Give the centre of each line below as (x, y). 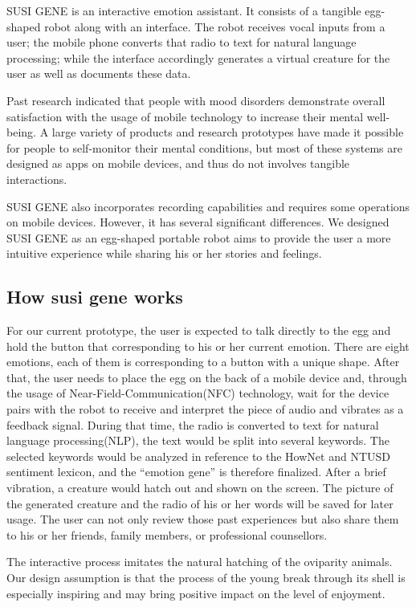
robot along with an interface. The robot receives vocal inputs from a (215, 26)
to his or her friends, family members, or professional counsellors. (167, 534)
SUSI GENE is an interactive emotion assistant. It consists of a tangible (184, 10)
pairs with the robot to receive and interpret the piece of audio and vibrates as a (205, 409)
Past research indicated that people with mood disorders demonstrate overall (196, 100)
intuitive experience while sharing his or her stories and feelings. (164, 253)
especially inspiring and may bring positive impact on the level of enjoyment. (196, 593)
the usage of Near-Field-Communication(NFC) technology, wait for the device (198, 393)
